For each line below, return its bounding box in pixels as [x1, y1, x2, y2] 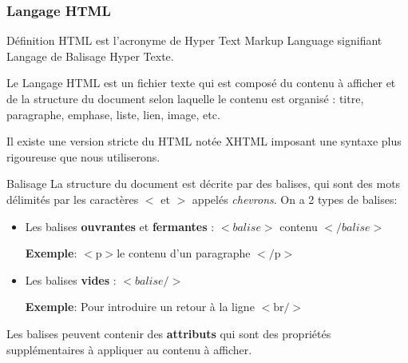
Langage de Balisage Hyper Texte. [6, 47, 174, 64]
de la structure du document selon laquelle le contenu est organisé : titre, [6, 90, 364, 106]
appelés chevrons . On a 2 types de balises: [192, 190, 398, 207]
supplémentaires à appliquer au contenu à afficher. [6, 341, 252, 357]
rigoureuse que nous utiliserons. [6, 148, 160, 165]
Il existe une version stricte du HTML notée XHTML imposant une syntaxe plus [6, 133, 402, 150]
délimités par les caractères [6, 190, 139, 207]
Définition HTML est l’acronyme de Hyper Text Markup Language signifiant [6, 32, 382, 49]
